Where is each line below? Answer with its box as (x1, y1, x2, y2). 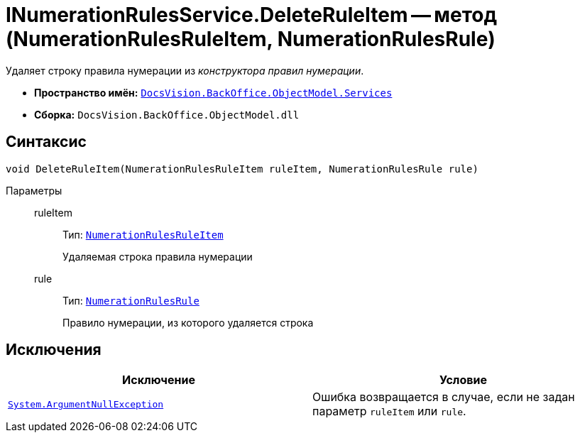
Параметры (6, 184, 62, 197)
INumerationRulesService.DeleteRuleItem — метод (6, 3, 497, 27)
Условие (439, 373, 487, 388)
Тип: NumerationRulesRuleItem (62, 228, 224, 241)
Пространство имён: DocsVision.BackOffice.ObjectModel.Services (34, 86, 393, 99)
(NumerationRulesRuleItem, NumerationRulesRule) (6, 27, 496, 51)
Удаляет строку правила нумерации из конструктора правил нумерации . (6, 64, 364, 77)
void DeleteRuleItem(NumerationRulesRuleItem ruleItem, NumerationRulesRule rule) (6, 163, 478, 175)
